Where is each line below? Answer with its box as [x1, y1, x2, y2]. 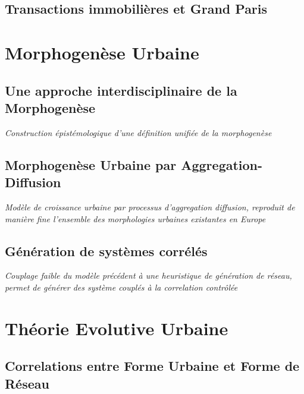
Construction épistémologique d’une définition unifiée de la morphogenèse [5, 126, 272, 138]
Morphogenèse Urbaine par [5, 155, 177, 174]
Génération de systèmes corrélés [5, 241, 208, 260]
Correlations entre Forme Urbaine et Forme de [5, 357, 300, 375]
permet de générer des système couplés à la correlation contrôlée [5, 280, 238, 293]
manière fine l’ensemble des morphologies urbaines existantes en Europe [5, 212, 266, 225]
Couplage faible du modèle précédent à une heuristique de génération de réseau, [5, 269, 292, 282]
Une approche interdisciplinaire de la [5, 81, 237, 99]
